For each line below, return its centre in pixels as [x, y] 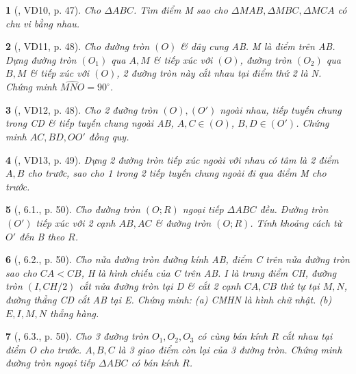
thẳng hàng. [75, 313]
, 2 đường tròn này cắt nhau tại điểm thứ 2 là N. [219, 73]
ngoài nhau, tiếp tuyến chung [281, 109]
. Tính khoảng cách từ [296, 222]
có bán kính [155, 363]
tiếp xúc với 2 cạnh [76, 222]
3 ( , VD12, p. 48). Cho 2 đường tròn [82, 109]
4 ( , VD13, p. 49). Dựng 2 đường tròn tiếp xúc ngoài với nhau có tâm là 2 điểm [172, 159]
